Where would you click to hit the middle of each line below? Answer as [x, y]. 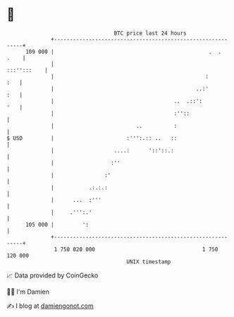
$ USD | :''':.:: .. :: [92, 138]
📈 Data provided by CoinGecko [53, 275]
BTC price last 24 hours [150, 33]
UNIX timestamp [149, 262]
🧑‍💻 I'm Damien [28, 292]
